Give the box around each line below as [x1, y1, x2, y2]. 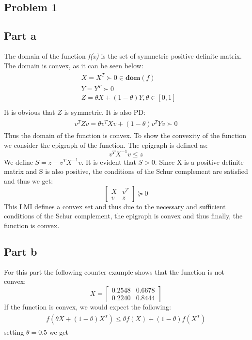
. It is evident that [81, 156, 136, 167]
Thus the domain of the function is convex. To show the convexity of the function [4, 130, 246, 140]
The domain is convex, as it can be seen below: [4, 60, 143, 70]
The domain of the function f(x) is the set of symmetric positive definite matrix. [4, 50, 242, 61]
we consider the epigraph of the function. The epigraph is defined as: [4, 139, 208, 150]
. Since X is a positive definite [155, 156, 244, 167]
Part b [4, 244, 37, 259]
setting [4, 327, 24, 337]
